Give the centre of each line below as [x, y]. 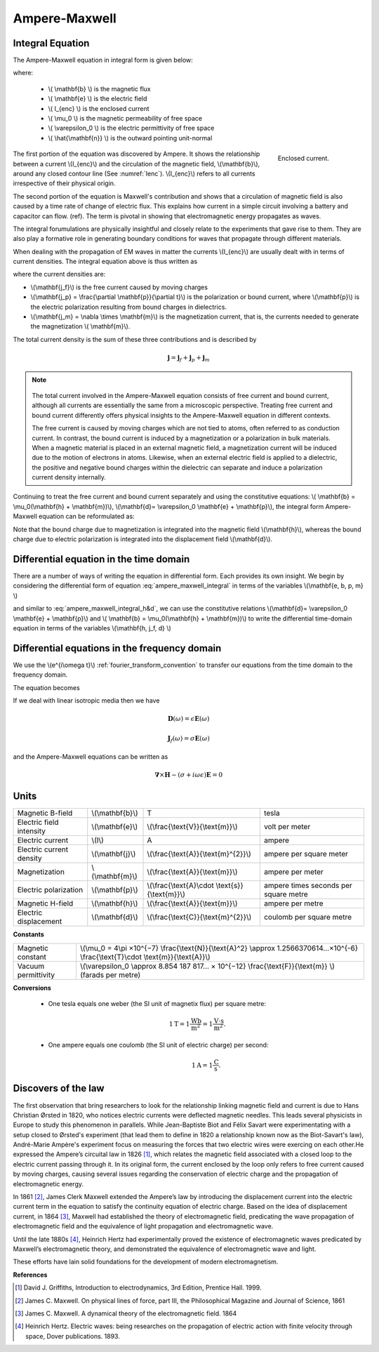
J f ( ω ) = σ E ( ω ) [189, 739]
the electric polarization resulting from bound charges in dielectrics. [129, 307]
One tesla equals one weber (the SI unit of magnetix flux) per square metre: [157, 1004]
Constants [29, 934]
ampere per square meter [306, 854]
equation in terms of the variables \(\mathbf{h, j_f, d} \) [92, 628]
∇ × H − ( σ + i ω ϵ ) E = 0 [189, 775]
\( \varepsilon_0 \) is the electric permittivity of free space [131, 128]
